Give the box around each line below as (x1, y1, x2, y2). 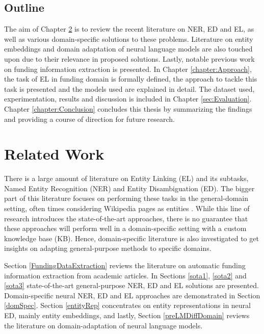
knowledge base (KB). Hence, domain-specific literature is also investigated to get (4, 233, 259, 243)
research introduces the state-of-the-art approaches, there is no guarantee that (4, 213, 248, 223)
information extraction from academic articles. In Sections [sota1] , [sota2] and (4, 270, 247, 280)
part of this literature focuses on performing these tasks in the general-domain (4, 193, 249, 203)
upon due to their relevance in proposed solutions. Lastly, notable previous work (4, 53, 255, 64)
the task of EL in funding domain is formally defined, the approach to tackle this (4, 73, 257, 84)
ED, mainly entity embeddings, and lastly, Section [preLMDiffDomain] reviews (4, 310, 250, 320)
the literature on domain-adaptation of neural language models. (4, 320, 203, 330)
